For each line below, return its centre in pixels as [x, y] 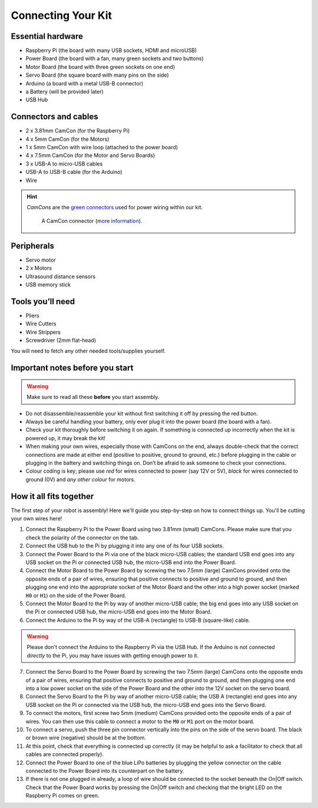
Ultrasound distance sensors [61, 276]
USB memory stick [48, 284]
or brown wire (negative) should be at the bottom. [86, 738]
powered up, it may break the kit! [66, 438]
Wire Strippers [43, 332]
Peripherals [33, 245]
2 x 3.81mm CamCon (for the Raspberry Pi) [78, 131]
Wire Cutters [41, 324]
